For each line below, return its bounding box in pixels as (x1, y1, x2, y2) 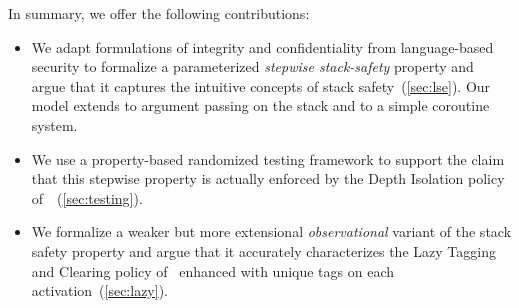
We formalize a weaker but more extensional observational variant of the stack (31, 221, 512, 242)
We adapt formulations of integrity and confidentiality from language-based (31, 36, 494, 57)
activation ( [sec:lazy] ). (31, 280, 168, 301)
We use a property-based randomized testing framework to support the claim (31, 148, 505, 169)
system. (31, 114, 78, 135)
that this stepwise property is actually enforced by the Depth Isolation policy (31, 168, 505, 189)
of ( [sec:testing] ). (31, 187, 143, 208)
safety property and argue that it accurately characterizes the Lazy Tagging (31, 240, 496, 261)
